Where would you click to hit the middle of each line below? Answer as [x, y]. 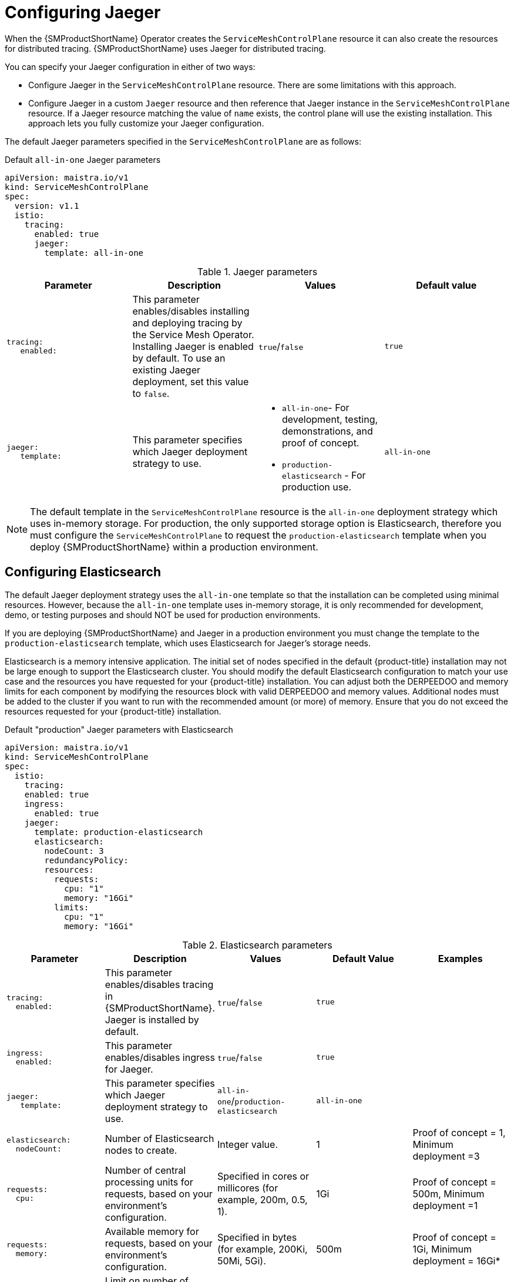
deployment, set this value [191, 381]
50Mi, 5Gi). [242, 1261]
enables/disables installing [191, 311]
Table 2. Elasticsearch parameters [257, 945]
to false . [151, 393]
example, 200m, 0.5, [263, 1199]
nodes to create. [141, 1150]
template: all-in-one [94, 253]
